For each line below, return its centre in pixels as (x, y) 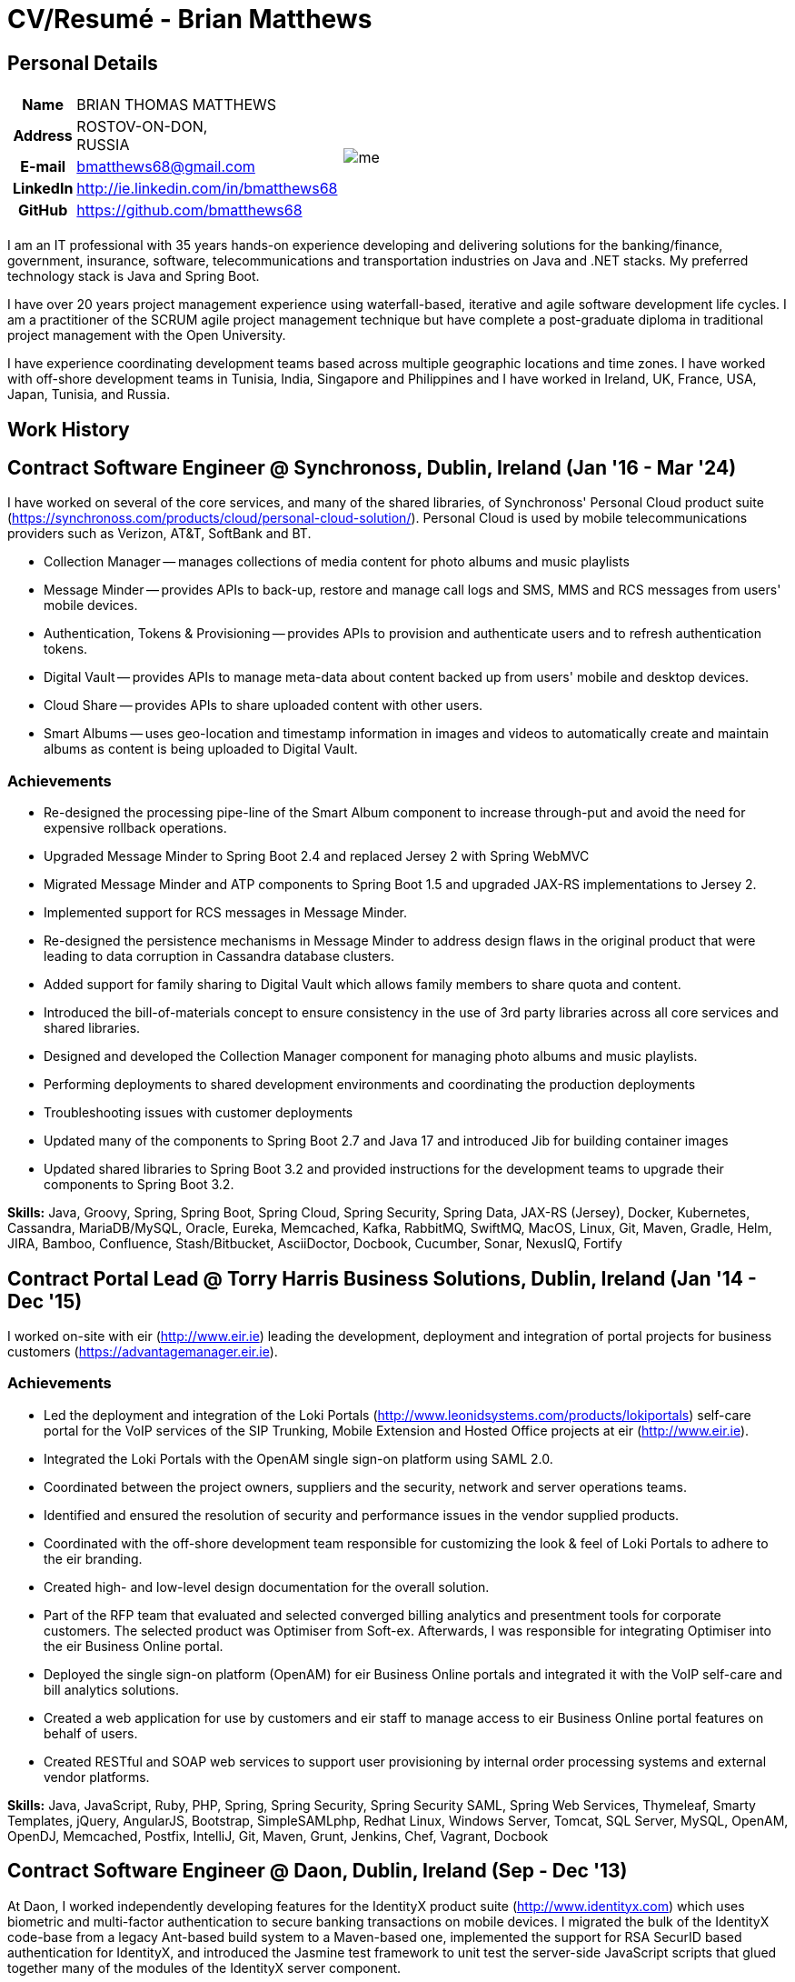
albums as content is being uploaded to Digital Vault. (201, 749)
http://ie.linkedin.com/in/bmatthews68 (207, 189)
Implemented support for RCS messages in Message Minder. (226, 913)
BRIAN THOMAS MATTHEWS (177, 105)
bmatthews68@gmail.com (166, 167)
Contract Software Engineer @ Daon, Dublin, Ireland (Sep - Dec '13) (318, 1871)
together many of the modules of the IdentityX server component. (204, 1967)
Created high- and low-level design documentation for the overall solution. (267, 1587)
